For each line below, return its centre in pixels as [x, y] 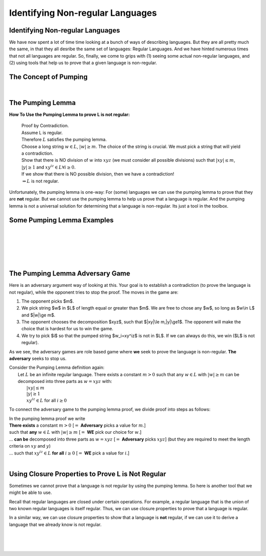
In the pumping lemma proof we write [47, 418]
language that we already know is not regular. [55, 524]
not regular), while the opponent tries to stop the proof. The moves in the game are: [94, 292]
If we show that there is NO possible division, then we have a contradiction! [98, 174]
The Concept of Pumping [49, 77]
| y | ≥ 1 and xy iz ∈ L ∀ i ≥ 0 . [49, 167]
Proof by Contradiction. [45, 126]
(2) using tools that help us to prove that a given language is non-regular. [83, 63]
